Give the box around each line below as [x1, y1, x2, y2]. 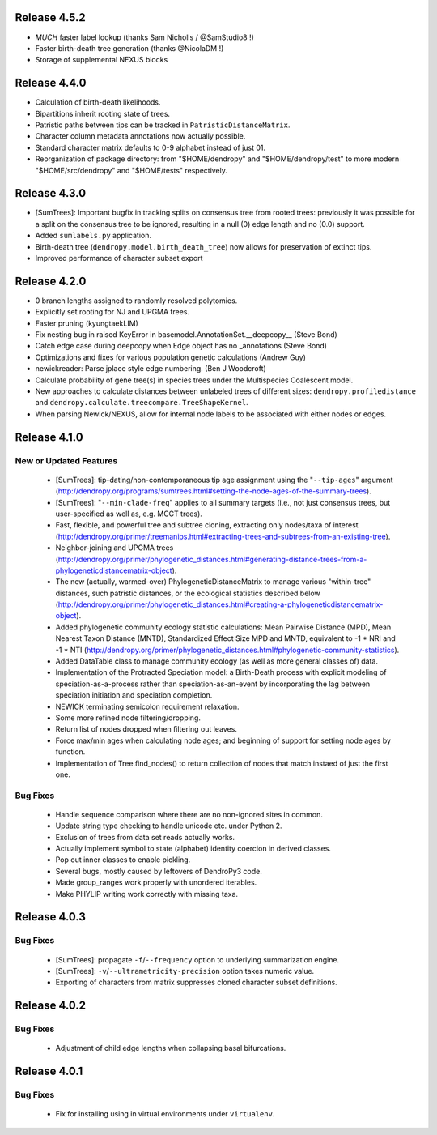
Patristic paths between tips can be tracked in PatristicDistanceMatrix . [35, 120, 291, 130]
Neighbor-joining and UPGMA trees [55, 543, 174, 553]
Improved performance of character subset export [35, 254, 203, 263]
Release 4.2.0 [15, 274, 87, 288]
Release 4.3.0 [15, 186, 87, 200]
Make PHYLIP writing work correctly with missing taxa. [55, 889, 239, 898]
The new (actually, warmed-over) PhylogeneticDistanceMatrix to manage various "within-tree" [55, 577, 371, 587]
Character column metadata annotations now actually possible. [35, 131, 246, 141]
